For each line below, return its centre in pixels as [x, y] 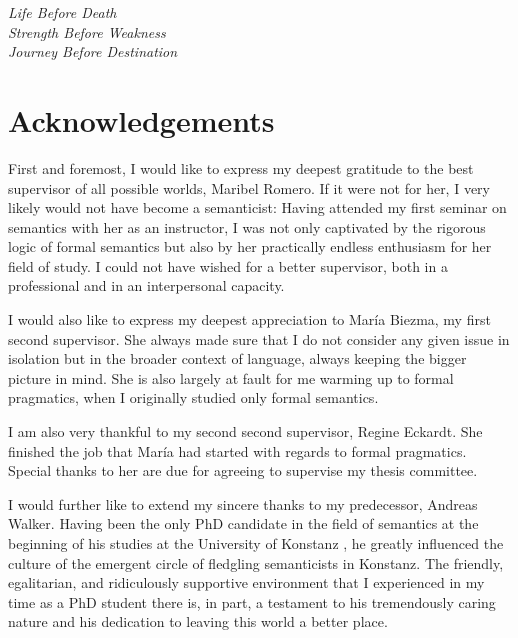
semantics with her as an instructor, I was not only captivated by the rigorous [247, 226]
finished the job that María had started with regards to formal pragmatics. [237, 450]
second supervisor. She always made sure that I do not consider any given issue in [259, 338]
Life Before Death [62, 12]
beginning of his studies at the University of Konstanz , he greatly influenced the [256, 543]
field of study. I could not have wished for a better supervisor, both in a [228, 265]
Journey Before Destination [93, 51]
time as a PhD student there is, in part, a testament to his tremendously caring [252, 601]
